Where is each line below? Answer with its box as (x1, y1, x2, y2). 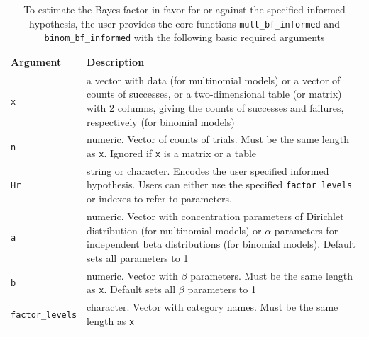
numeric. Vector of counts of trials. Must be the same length (87, 132, 349, 147)
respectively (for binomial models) (87, 114, 235, 129)
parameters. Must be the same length (190, 268, 353, 282)
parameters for (274, 222, 338, 237)
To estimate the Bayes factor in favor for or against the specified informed (23, 2, 346, 16)
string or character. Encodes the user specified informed (87, 163, 329, 178)
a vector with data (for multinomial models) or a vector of (87, 72, 341, 87)
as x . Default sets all (87, 282, 176, 297)
